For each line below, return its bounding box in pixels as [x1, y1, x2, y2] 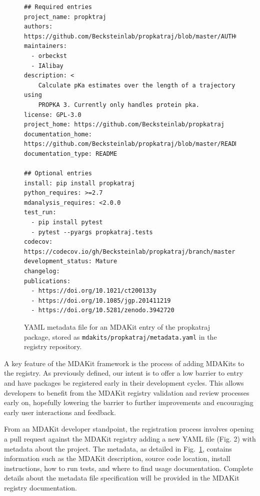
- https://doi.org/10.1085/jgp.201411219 [31, 297, 171, 304]
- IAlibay [31, 62, 63, 69]
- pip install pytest [31, 219, 103, 226]
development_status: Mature [24, 258, 117, 265]
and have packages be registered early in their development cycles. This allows [4, 378, 244, 388]
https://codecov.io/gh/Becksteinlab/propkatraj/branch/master [24, 248, 235, 255]
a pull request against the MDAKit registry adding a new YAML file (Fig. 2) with [4, 434, 256, 444]
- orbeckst [31, 52, 67, 59]
